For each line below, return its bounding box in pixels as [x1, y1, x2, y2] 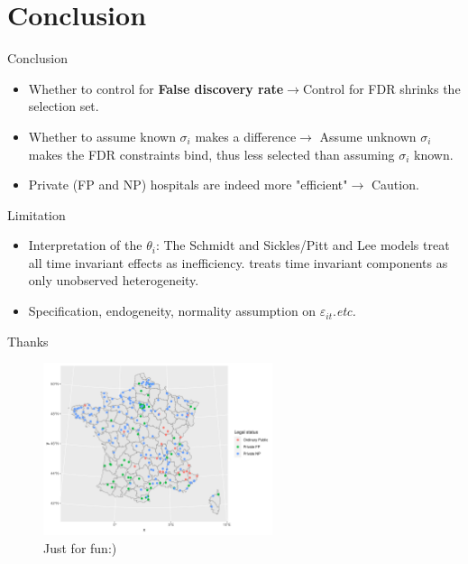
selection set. [28, 97, 99, 116]
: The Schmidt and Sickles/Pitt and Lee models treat [155, 236, 450, 254]
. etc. [333, 301, 356, 320]
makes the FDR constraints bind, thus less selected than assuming [28, 144, 395, 163]
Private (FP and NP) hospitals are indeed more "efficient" [28, 175, 348, 194]
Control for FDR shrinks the [302, 79, 461, 97]
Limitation [7, 205, 66, 224]
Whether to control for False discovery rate [28, 79, 284, 97]
